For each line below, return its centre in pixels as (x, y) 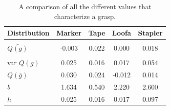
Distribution (29, 33)
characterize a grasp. (85, 16)
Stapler (150, 33)
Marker (69, 33)
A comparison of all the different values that (85, 6)
